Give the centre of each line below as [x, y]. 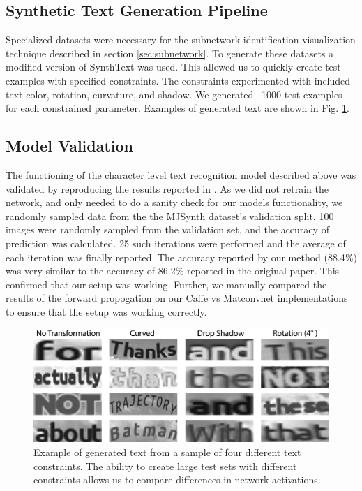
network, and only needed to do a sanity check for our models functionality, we [174, 202]
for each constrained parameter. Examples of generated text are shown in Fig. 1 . [178, 108]
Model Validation [70, 146]
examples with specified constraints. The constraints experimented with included [178, 80]
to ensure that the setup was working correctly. [106, 311]
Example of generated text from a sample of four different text [167, 452]
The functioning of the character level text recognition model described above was [181, 174]
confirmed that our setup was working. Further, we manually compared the [166, 284]
